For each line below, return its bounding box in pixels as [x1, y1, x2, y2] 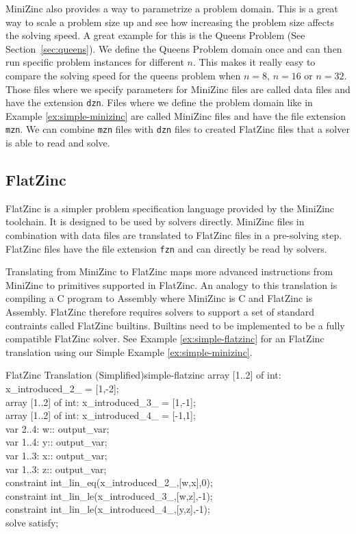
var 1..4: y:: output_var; [5, 435, 107, 449]
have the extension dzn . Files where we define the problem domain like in [5, 95, 313, 110]
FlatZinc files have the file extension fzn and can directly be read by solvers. [5, 241, 327, 255]
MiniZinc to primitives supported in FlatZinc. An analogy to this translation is [5, 277, 338, 292]
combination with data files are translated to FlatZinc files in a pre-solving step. [5, 228, 342, 242]
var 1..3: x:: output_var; [5, 448, 107, 463]
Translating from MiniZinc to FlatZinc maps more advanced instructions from [5, 264, 333, 279]
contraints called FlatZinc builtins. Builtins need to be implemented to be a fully [5, 318, 345, 332]
